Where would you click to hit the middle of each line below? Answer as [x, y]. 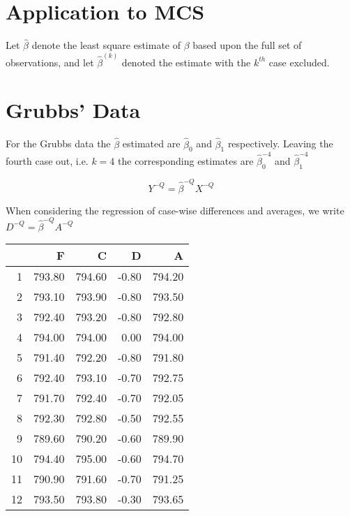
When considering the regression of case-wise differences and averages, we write [175, 210]
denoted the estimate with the [186, 62]
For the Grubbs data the [58, 143]
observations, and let [50, 62]
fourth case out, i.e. [47, 161]
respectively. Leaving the [280, 143]
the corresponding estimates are [186, 161]
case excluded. [299, 62]
